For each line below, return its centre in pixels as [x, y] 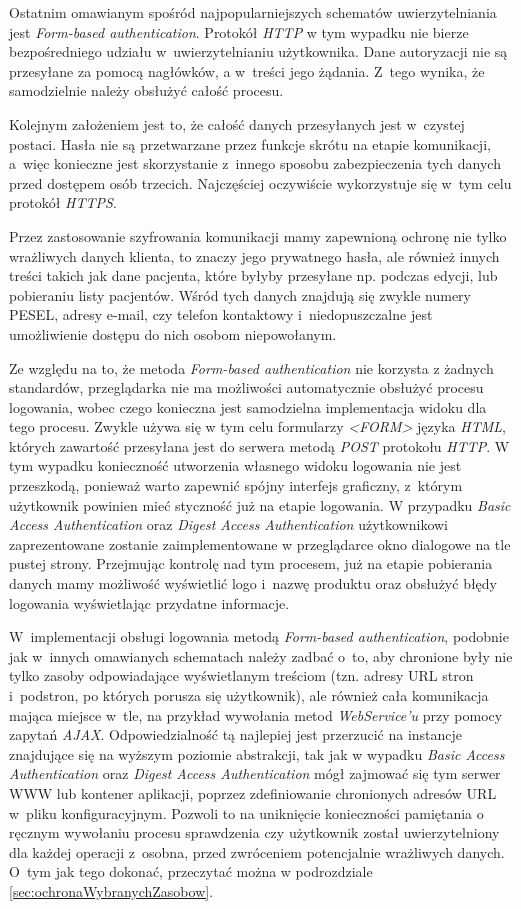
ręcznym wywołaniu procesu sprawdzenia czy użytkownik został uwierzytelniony [254, 832]
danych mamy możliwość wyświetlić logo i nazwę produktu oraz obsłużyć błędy [253, 583]
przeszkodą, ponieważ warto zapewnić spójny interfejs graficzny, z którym [236, 485]
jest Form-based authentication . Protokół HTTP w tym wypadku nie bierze [239, 31]
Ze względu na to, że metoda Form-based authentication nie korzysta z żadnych [251, 367]
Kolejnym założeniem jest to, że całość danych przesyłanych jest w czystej [237, 123]
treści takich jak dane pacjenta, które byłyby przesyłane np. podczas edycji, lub [253, 275]
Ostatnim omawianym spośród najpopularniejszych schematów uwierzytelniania [253, 12]
